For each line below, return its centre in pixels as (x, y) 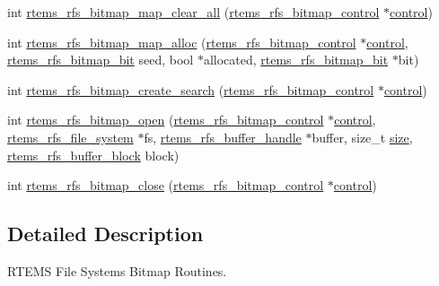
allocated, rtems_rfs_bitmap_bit (296, 60)
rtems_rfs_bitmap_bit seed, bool (101, 60)
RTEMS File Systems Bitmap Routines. (117, 270)
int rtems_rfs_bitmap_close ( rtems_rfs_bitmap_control (166, 185)
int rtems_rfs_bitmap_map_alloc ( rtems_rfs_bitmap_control (182, 42)
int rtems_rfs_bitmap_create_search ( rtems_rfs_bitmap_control (191, 89)
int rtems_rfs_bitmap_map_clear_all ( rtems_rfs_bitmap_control (193, 12)
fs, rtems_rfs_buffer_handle (223, 137)
